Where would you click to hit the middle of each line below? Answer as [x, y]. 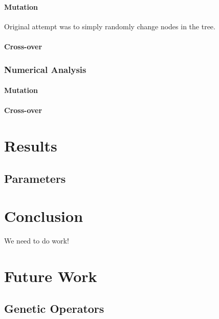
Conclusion [44, 216]
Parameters [35, 178]
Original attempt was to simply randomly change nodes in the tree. [110, 26]
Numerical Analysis [45, 69]
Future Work [51, 276]
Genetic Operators [54, 308]
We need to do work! [37, 241]
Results [31, 145]
